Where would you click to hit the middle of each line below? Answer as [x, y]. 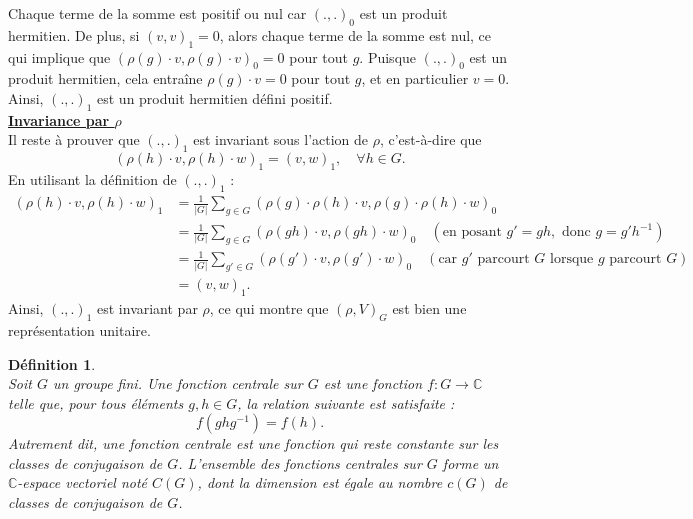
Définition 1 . [52, 363]
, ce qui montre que [269, 308]
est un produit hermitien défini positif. [215, 97]
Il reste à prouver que [74, 139]
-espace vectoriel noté [82, 482]
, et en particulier [415, 78]
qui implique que [59, 56]
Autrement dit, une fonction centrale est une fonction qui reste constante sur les [253, 443]
